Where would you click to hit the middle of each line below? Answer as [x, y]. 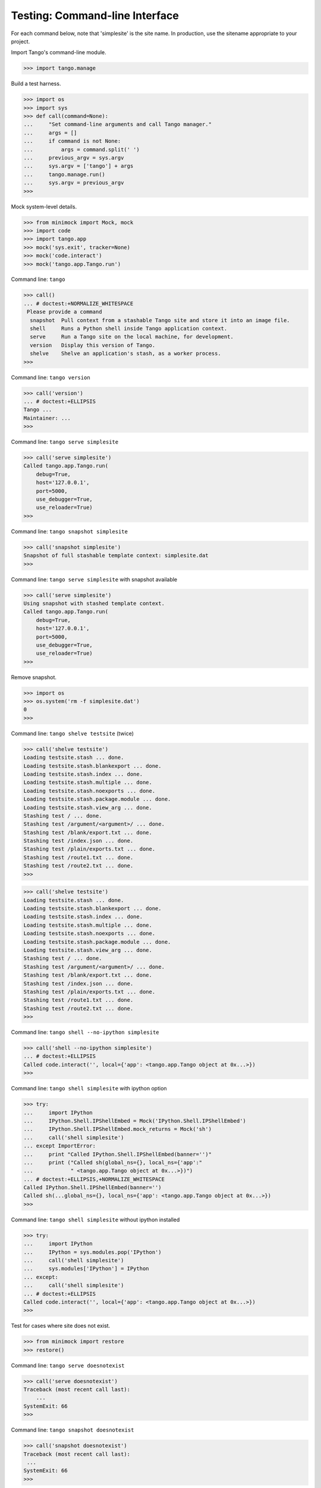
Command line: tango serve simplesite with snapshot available [94, 579]
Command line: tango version [51, 377]
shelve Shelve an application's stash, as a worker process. [125, 354]
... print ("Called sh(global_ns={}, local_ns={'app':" [113, 1162]
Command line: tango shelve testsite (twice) [72, 733]
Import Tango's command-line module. [59, 52]
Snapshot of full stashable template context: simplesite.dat [116, 556]
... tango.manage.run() [64, 174]
